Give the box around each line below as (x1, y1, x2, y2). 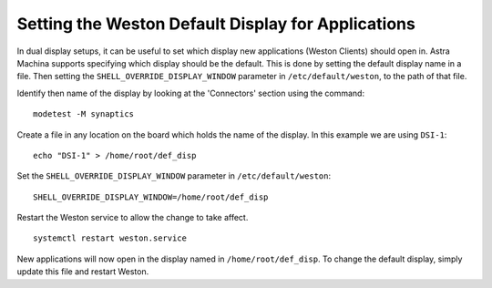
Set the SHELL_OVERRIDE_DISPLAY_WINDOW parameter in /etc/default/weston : (16, 170, 332, 181)
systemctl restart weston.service (33, 233, 187, 243)
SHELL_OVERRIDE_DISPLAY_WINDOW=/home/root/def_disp (33, 191, 269, 202)
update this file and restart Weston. (16, 266, 149, 277)
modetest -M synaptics (33, 109, 135, 119)
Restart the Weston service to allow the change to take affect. (16, 212, 249, 223)
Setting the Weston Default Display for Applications (16, 14, 416, 34)
